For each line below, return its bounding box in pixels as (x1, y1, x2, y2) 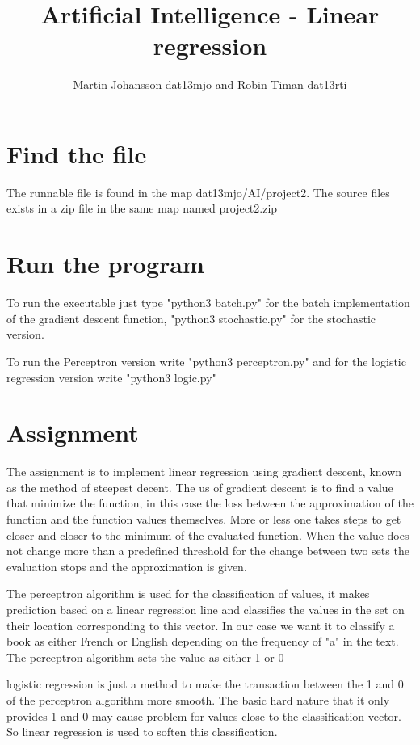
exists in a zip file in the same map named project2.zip (6, 200, 278, 217)
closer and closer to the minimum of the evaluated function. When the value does (6, 526, 409, 543)
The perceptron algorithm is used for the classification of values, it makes (6, 585, 370, 602)
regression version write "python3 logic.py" (6, 368, 216, 385)
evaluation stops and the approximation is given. (6, 558, 247, 575)
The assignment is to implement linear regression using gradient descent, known (6, 463, 402, 480)
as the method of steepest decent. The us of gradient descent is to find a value (6, 478, 393, 495)
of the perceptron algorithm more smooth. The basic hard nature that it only (6, 691, 390, 708)
